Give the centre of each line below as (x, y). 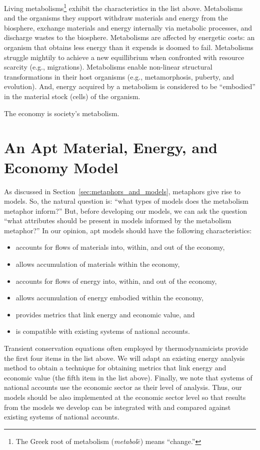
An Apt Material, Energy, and (111, 147)
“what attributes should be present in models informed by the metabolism (118, 220)
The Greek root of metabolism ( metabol (76, 441)
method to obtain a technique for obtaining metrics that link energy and (115, 368)
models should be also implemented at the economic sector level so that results (125, 397)
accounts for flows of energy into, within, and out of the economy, (116, 281)
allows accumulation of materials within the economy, (98, 264)
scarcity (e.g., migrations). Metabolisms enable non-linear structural (108, 67)
